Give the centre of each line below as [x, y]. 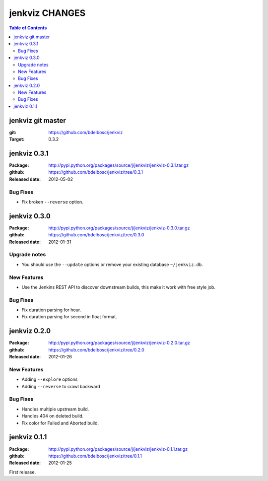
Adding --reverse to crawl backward [61, 386]
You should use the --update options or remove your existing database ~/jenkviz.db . [112, 264]
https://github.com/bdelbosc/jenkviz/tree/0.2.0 [97, 349]
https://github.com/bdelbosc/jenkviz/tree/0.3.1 [96, 172]
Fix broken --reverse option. [53, 202]
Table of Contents [28, 28]
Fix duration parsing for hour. [51, 310]
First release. [23, 472]
